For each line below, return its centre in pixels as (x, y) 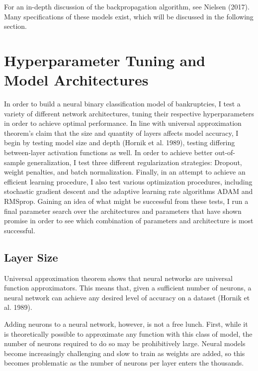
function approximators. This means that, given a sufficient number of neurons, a (128, 288)
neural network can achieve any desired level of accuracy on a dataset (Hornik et (127, 297)
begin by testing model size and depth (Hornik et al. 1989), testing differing (120, 142)
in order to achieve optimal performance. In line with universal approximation (123, 123)
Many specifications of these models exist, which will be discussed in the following (129, 16)
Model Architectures (76, 80)
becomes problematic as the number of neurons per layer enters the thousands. (124, 363)
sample (15, 162)
